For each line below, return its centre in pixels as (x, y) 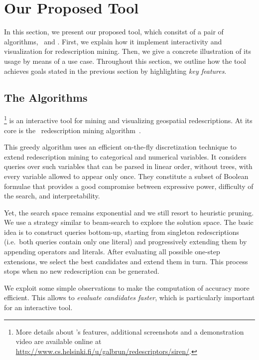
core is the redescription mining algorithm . (72, 130)
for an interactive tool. (38, 307)
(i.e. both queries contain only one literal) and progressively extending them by (126, 242)
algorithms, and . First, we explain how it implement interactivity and (113, 41)
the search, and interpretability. (52, 196)
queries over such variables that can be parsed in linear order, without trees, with (128, 166)
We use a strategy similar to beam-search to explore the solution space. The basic (129, 222)
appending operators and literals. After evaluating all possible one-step (112, 252)
